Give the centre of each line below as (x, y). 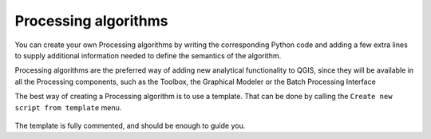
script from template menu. (68, 107)
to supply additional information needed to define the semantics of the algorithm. (148, 55)
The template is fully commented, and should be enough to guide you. (130, 125)
